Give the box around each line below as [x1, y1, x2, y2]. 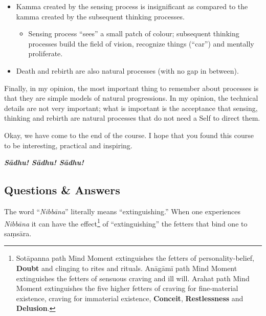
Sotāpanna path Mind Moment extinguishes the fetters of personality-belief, [16, 253, 254, 263]
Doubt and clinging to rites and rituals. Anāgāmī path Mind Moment [16, 262, 237, 273]
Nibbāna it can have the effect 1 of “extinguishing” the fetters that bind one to [4, 216, 248, 229]
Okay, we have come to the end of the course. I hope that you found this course [4, 129, 254, 140]
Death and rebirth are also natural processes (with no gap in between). [16, 65, 239, 76]
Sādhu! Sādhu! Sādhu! [4, 157, 84, 168]
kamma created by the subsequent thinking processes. [16, 11, 185, 21]
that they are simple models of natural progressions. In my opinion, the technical [4, 93, 258, 103]
